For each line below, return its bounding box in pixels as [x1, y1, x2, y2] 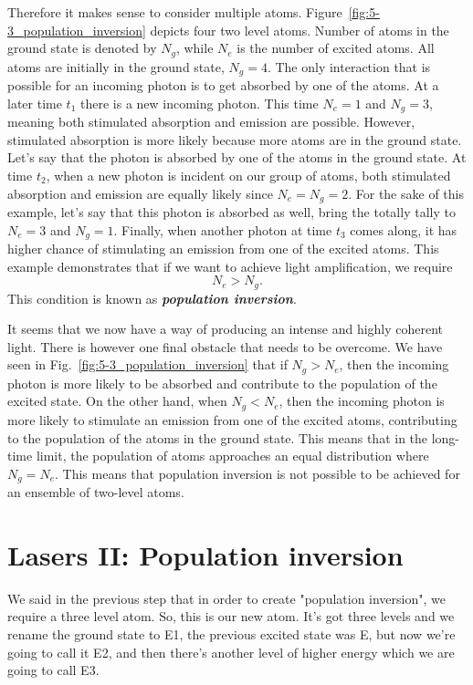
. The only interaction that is [267, 57, 431, 76]
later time [7, 93, 62, 112]
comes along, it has [350, 220, 457, 239]
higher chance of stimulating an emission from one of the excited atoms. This [7, 239, 439, 258]
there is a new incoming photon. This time [80, 93, 319, 112]
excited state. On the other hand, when [7, 391, 227, 410]
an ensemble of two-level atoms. [7, 483, 184, 502]
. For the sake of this [348, 183, 464, 202]
